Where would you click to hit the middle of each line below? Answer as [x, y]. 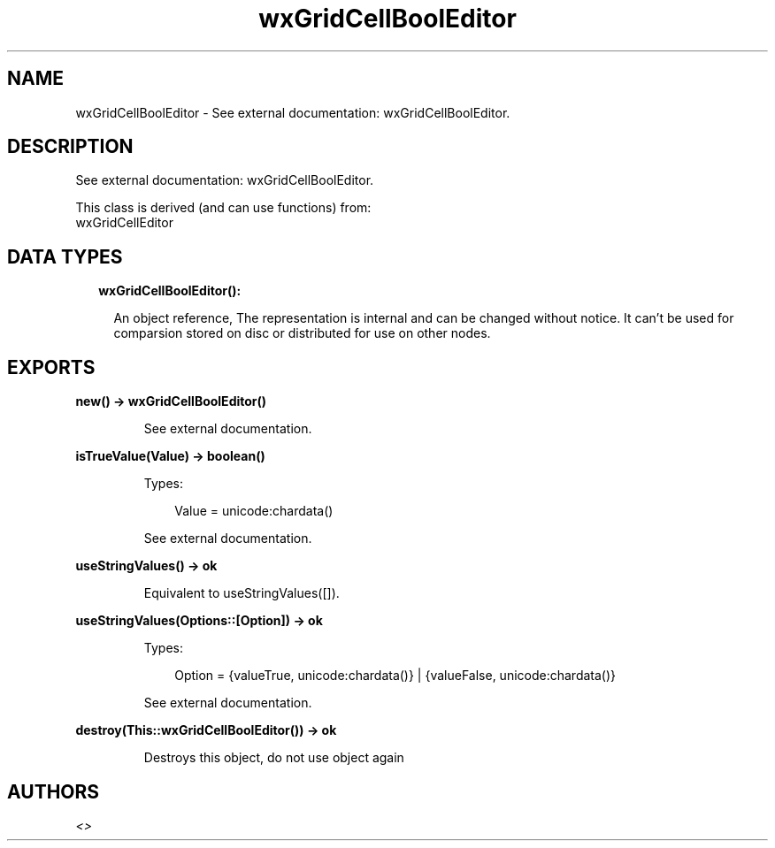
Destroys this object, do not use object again [274, 758]
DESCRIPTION [70, 147]
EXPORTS [51, 367]
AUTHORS [54, 791]
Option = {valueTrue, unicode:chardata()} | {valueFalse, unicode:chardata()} [395, 676]
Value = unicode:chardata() [254, 511]
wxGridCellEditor [124, 223]
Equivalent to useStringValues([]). [242, 593]
